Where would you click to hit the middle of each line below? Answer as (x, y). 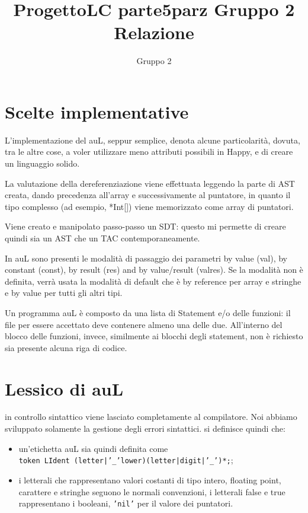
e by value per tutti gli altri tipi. (64, 293)
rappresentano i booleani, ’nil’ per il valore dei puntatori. (126, 503)
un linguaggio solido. (42, 163)
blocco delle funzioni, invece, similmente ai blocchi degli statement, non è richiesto (154, 336)
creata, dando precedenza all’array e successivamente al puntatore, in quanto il (148, 195)
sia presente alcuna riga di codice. (66, 347)
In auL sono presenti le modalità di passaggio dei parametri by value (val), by (146, 258)
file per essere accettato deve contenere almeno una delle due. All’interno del (144, 324)
